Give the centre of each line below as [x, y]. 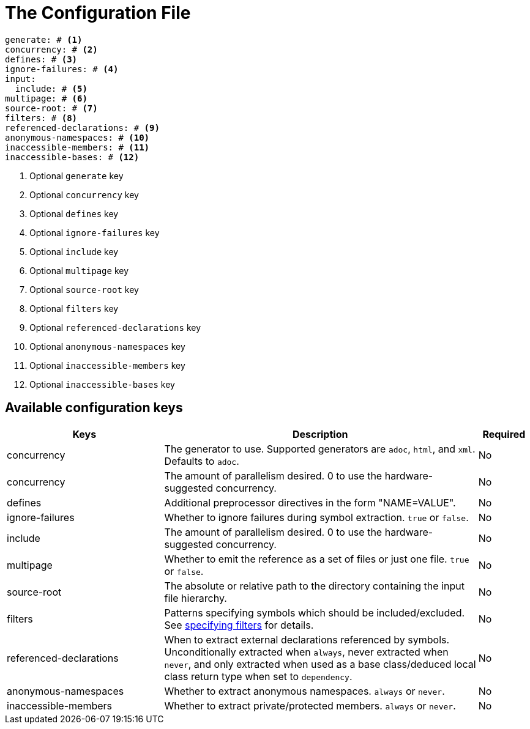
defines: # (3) [41, 59]
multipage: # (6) [46, 98]
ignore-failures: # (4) [62, 69]
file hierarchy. [196, 598]
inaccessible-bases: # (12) [72, 157]
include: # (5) [51, 88]
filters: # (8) [41, 118]
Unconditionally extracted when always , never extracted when [306, 652]
